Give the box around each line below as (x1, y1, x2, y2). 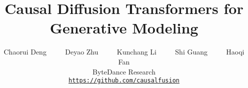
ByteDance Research (92, 66, 155, 76)
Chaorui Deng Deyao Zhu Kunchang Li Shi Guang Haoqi (3, 46, 244, 57)
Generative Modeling (49, 17, 198, 38)
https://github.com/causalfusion (68, 77, 179, 84)
